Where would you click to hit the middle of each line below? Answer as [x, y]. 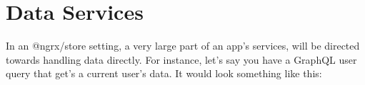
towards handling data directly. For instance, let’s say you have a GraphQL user [181, 59]
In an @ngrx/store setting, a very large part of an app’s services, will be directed [183, 46]
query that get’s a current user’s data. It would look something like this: [164, 73]
